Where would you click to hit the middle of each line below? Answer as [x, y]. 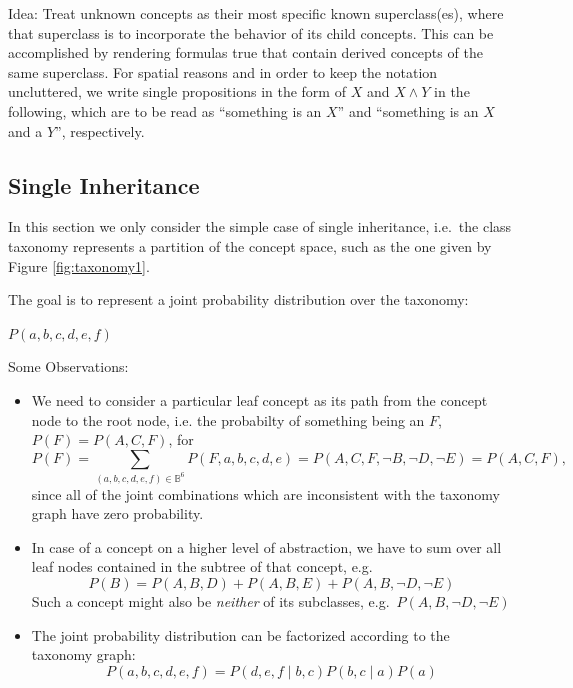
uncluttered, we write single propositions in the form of [177, 91]
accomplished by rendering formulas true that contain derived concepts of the [245, 52]
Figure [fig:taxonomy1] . [79, 265]
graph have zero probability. [117, 513]
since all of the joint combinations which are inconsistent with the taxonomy [265, 493]
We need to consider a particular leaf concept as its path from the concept [259, 399]
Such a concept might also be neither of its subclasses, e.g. [210, 601]
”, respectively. [100, 130]
